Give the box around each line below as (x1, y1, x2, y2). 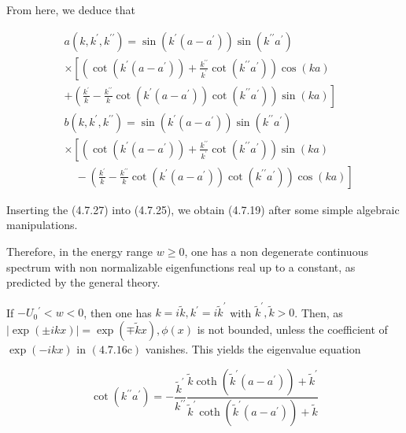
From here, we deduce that (6, 2, 135, 17)
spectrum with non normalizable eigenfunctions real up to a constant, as (6, 258, 356, 275)
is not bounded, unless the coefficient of (197, 321, 388, 338)
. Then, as (294, 304, 343, 320)
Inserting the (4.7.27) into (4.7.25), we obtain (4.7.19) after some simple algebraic (6, 201, 400, 217)
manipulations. (6, 216, 78, 233)
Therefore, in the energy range (6, 242, 153, 259)
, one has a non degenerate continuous (184, 242, 368, 259)
